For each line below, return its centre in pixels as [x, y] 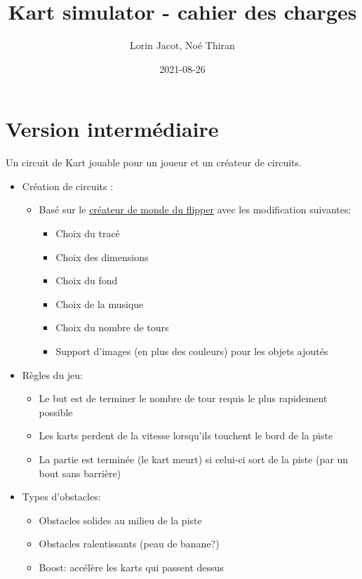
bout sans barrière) [80, 473]
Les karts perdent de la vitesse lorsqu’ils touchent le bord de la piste [186, 435]
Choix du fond [87, 280]
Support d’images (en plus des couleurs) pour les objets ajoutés [192, 351]
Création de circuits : [68, 186]
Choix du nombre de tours [112, 327]
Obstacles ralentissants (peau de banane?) [129, 544]
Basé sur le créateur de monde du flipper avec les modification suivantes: [195, 209]
